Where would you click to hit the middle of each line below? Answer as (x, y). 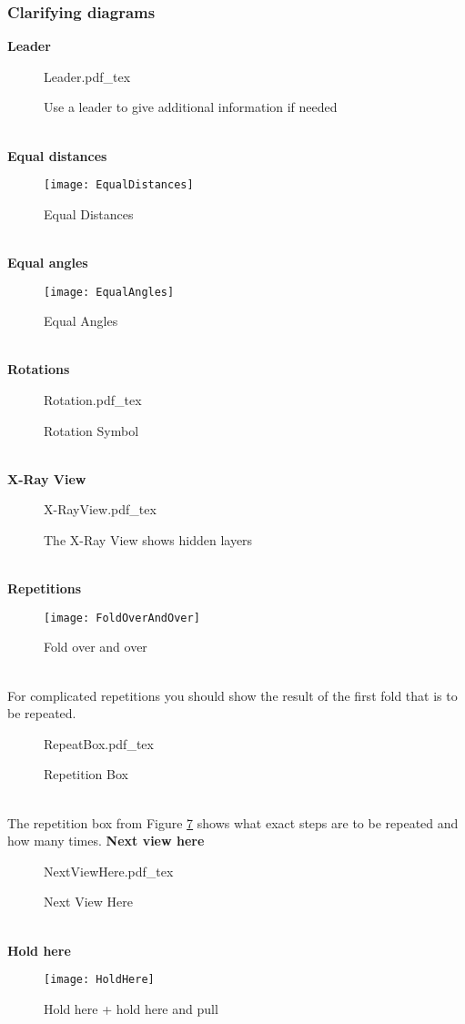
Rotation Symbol (91, 430)
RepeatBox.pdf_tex (99, 743)
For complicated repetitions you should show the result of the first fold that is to (232, 695)
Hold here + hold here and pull (131, 1008)
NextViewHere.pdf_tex (109, 871)
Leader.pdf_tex (87, 76)
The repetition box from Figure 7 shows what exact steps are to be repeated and (233, 822)
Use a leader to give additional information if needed (191, 107)
